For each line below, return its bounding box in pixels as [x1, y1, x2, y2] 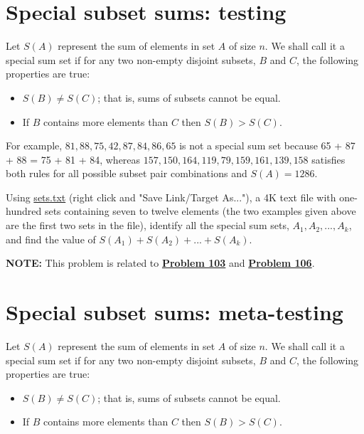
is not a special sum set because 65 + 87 [179, 138, 355, 153]
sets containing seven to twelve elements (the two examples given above [44, 203, 356, 218]
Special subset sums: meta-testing [6, 297, 343, 327]
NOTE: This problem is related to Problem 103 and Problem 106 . [6, 255, 315, 270]
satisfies [311, 152, 346, 166]
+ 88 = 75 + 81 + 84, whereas [6, 152, 141, 166]
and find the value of [6, 231, 96, 246]
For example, [6, 138, 63, 153]
